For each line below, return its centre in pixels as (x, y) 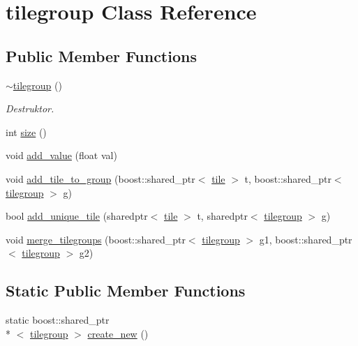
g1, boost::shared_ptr (306, 239)
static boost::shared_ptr (58, 320)
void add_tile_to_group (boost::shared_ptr (100, 178)
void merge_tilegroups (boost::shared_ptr (96, 239)
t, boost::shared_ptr (288, 178)
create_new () (118, 333)
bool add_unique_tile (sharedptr (77, 216)
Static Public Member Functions (126, 291)
